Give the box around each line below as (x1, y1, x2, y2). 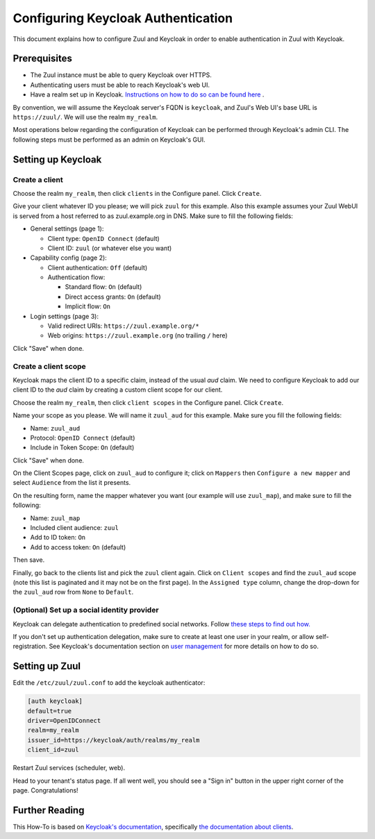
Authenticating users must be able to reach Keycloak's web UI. (30, 81, 210, 89)
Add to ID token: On (30, 533, 86, 542)
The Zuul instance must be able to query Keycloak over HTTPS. (30, 71, 212, 79)
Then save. (12, 556, 45, 564)
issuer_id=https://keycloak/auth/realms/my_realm (27, 736, 200, 744)
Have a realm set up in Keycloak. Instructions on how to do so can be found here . (30, 90, 265, 99)
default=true (27, 707, 72, 715)
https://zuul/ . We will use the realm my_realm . (12, 113, 158, 122)
